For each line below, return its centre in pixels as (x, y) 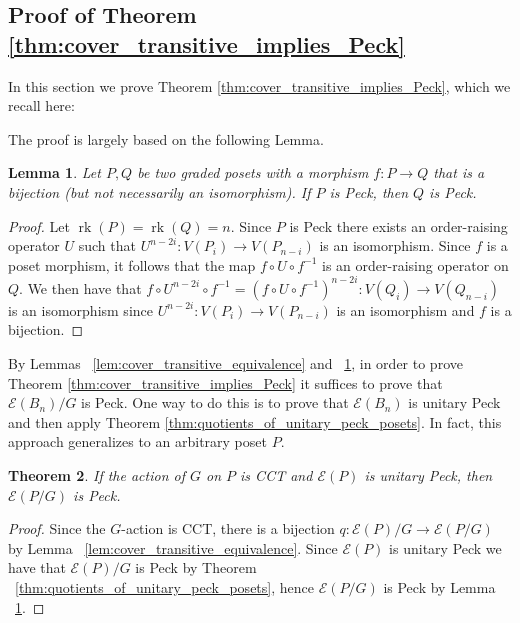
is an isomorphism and (405, 309)
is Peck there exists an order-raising (398, 225)
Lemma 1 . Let (54, 172)
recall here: (41, 105)
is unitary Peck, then (428, 475)
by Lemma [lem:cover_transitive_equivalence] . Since (173, 547)
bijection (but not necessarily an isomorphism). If (159, 191)
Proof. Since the (57, 528)
